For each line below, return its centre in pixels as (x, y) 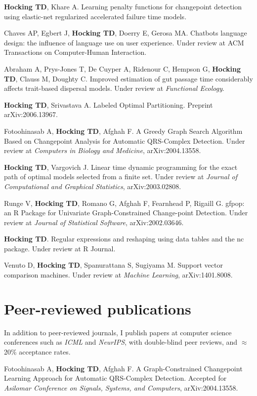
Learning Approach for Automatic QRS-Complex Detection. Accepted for (115, 378)
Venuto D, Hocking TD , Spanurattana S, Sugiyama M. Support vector (113, 265)
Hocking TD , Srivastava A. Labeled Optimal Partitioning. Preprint (108, 104)
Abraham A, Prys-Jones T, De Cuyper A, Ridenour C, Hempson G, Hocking (123, 68)
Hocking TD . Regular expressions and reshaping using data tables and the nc (124, 239)
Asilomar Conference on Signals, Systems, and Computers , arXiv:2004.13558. (121, 387)
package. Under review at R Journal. (60, 248)
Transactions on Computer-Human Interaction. (75, 52)
